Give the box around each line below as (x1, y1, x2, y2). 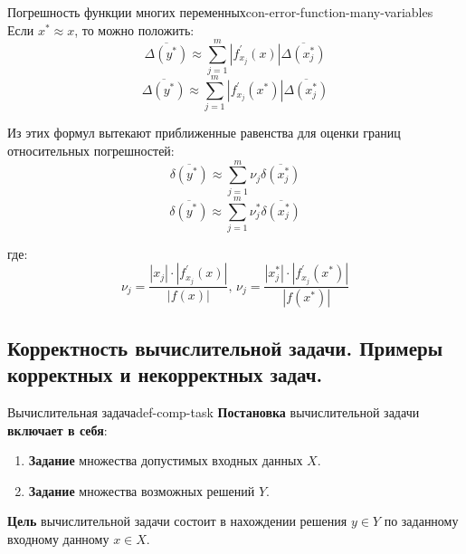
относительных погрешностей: (7, 141, 175, 160)
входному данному (7, 529, 109, 548)
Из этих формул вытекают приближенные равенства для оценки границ (7, 123, 401, 142)
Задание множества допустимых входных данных (28, 451, 303, 470)
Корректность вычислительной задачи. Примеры (7, 333, 443, 361)
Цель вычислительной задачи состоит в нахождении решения (7, 511, 347, 530)
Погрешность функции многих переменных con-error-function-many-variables (7, 3, 433, 21)
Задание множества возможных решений (28, 481, 255, 500)
